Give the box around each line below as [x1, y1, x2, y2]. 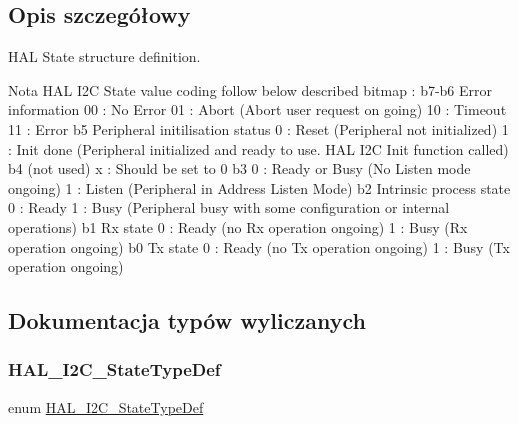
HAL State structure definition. [8, 46, 201, 67]
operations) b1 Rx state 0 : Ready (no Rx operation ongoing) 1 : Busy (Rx [8, 216, 468, 237]
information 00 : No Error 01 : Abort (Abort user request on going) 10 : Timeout [8, 99, 507, 120]
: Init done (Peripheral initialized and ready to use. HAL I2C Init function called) [8, 138, 509, 159]
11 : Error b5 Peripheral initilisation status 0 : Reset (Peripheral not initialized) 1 [8, 118, 509, 139]
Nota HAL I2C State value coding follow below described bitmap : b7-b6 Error [8, 79, 493, 100]
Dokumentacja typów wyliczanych [8, 305, 366, 336]
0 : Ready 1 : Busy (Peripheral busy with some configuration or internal [8, 197, 450, 218]
